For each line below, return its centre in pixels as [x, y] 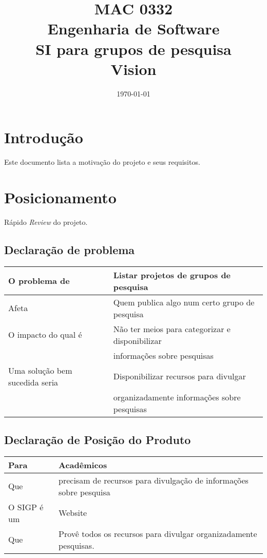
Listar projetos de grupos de [172, 275]
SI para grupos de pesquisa [133, 49]
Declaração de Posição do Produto [98, 440]
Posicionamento [60, 197]
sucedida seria [33, 382]
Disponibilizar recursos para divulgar [179, 376]
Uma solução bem [40, 370]
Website [73, 513]
